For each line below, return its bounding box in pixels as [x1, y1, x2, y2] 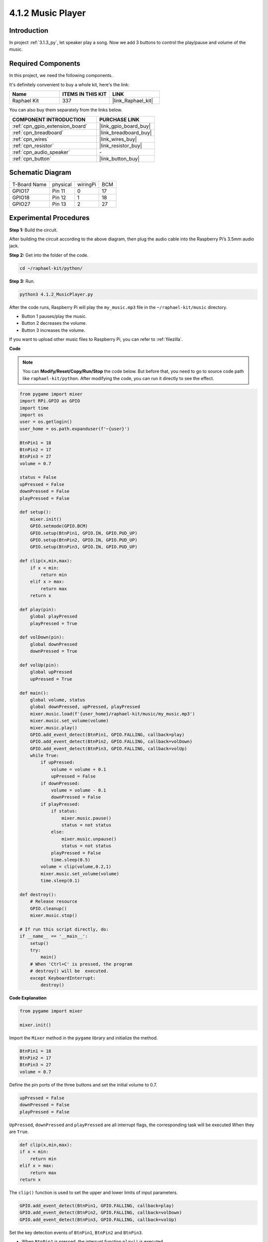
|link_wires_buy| [99, 136, 137, 143]
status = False [19, 474, 57, 480]
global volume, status [30, 697, 85, 702]
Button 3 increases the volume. [21, 327, 85, 333]
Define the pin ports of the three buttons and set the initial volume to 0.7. [9, 1082, 157, 1087]
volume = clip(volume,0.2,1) [40, 864, 112, 869]
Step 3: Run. [9, 278, 35, 284]
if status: [51, 808, 78, 814]
